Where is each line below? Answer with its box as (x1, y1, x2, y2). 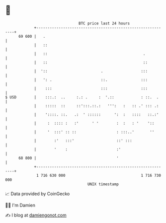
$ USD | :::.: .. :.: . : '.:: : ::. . (5, 94, 159, 100)
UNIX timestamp (87, 181, 119, 187)
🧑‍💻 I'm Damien (5, 202, 36, 208)
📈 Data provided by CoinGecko (5, 191, 70, 197)
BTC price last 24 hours (79, 21, 130, 26)
